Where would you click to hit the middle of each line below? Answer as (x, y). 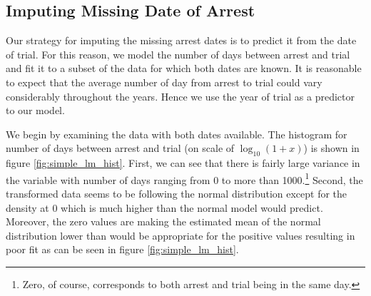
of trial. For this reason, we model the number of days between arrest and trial (178, 54)
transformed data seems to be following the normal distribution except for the (177, 193)
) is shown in (331, 148)
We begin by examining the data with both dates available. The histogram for (177, 134)
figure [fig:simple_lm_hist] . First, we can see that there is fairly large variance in (183, 163)
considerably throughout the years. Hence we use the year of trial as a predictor (181, 96)
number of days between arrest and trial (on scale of (120, 148)
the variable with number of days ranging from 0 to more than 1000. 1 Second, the (184, 178)
